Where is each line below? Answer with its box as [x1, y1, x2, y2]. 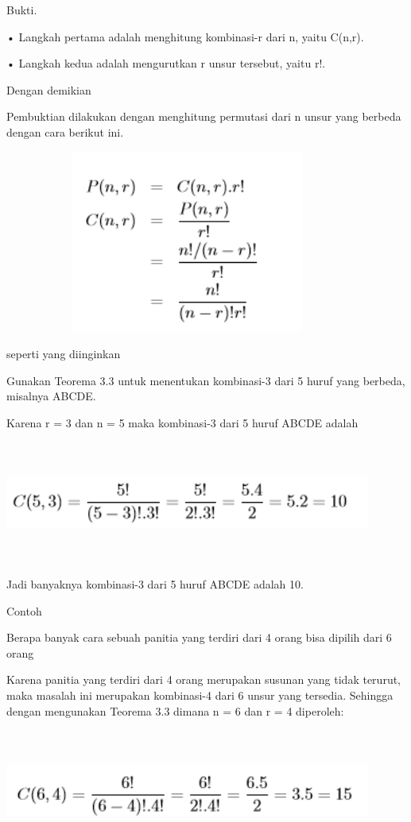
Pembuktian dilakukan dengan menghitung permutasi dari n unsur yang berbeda [6, 108, 401, 125]
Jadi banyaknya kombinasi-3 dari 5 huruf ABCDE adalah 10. [6, 576, 304, 592]
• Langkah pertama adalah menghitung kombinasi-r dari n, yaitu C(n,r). [6, 28, 364, 44]
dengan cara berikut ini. [6, 123, 124, 140]
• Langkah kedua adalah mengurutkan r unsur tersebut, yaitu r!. [6, 55, 326, 71]
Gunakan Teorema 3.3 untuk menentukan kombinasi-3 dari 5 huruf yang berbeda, [6, 372, 405, 388]
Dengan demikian [6, 81, 91, 98]
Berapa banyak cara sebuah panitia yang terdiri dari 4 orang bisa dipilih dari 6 [6, 629, 392, 646]
